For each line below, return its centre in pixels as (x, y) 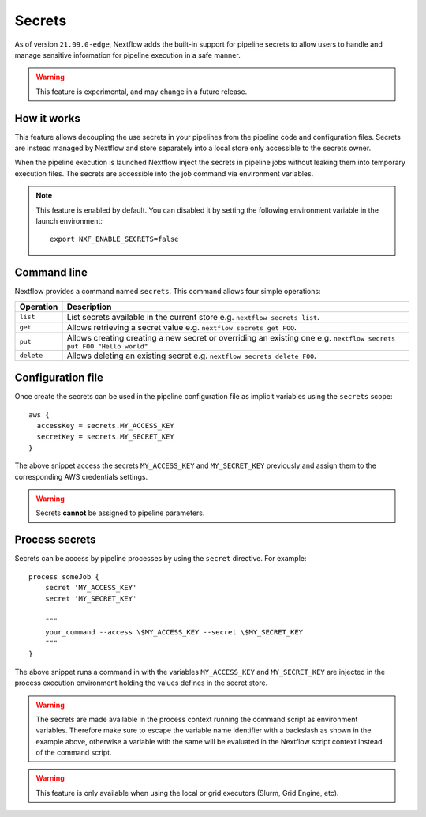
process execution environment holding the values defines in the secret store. (141, 683)
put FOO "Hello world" (108, 346)
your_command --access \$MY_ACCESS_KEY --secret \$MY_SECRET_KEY (174, 632)
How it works (47, 118)
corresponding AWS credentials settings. (81, 476)
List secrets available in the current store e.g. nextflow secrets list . (193, 317)
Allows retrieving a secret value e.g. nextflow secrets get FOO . (182, 327)
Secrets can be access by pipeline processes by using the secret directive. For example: (161, 559)
